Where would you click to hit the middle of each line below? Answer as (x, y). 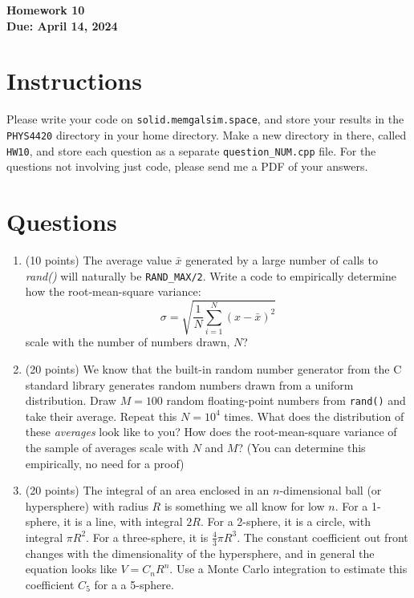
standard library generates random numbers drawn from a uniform (189, 384)
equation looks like (71, 569)
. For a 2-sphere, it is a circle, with (285, 521)
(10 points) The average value (98, 260)
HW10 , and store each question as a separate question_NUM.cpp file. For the (191, 150)
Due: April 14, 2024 (62, 25)
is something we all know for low (244, 505)
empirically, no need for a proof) (105, 463)
